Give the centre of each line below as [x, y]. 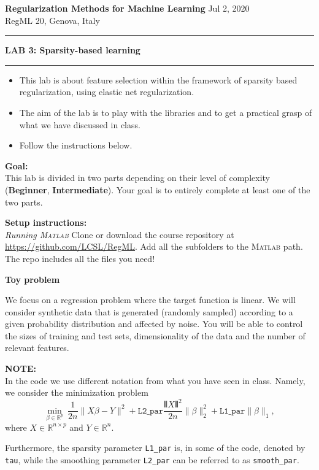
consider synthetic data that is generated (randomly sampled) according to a [149, 311]
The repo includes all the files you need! [80, 258]
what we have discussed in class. [80, 124]
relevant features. [37, 348]
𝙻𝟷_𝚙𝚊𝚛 [232, 411]
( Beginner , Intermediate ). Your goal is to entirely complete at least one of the [158, 189]
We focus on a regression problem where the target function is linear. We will [150, 300]
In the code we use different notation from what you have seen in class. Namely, [155, 380]
